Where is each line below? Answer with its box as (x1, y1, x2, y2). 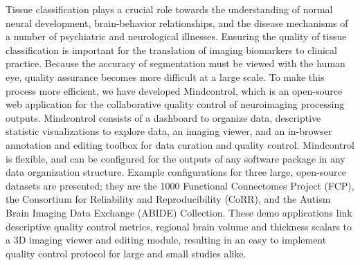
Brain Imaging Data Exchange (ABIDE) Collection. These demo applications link (6, 205, 352, 219)
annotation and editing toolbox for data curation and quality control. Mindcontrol (6, 137, 354, 152)
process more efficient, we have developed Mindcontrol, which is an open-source (6, 83, 343, 98)
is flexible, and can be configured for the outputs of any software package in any (6, 151, 345, 165)
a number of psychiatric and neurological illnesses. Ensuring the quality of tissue (6, 29, 347, 44)
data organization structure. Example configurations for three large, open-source (6, 165, 346, 179)
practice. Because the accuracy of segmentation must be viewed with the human (6, 56, 345, 71)
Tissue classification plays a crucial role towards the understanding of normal (6, 2, 333, 16)
